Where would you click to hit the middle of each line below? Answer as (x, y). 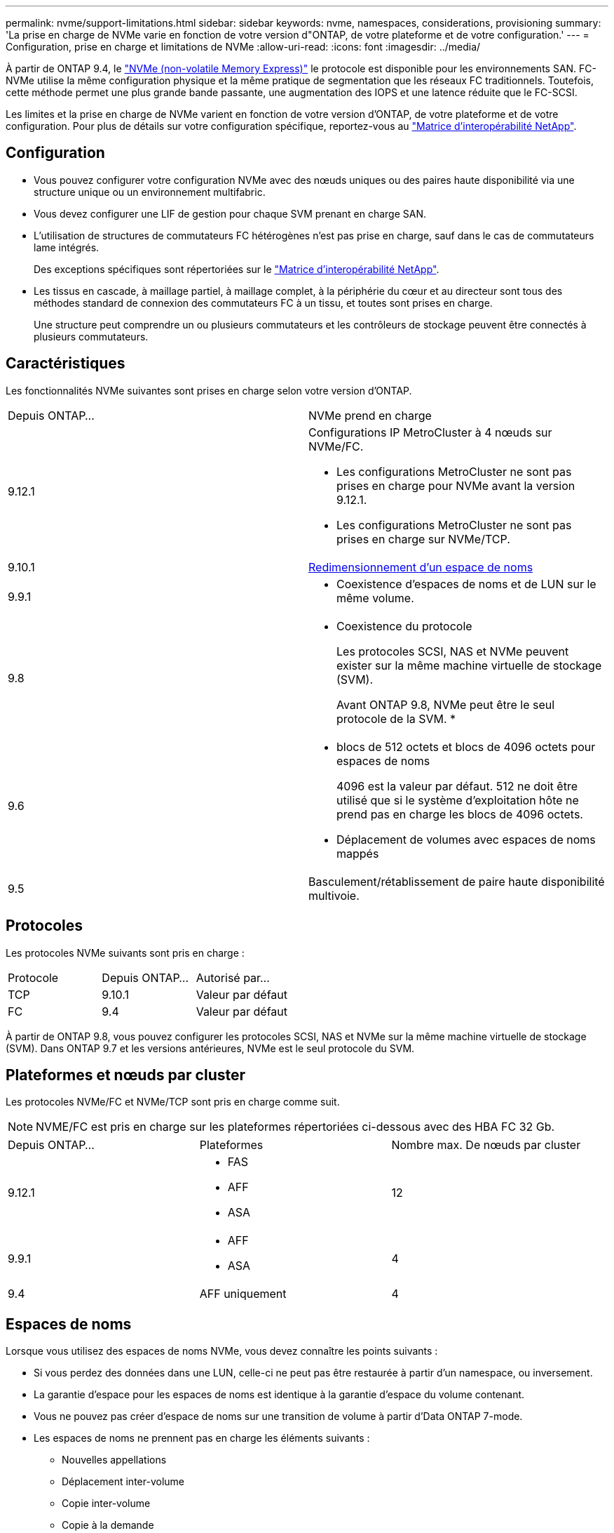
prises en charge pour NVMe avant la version (456, 485)
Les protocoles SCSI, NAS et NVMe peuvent (453, 651)
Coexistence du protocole (404, 626)
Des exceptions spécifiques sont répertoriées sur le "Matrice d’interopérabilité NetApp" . (237, 269)
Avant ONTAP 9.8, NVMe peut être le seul (446, 704)
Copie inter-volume (106, 1504)
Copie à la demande (108, 1525)
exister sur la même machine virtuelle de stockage (469, 665)
